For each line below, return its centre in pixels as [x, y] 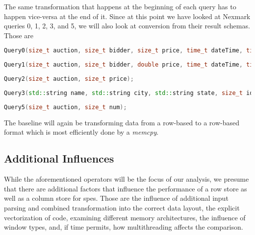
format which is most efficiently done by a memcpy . [81, 132]
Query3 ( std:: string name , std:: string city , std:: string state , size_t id [129, 93]
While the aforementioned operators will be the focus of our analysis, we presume [127, 179]
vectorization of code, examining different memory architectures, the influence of [125, 217]
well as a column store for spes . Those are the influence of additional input [116, 198]
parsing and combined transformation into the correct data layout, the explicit [122, 207]
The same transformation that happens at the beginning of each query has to [120, 6]
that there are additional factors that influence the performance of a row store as [126, 188]
